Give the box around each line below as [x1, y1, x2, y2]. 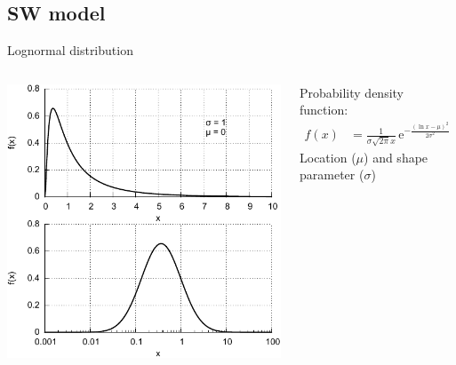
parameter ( [299, 165, 364, 184]
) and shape [364, 147, 428, 166]
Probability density [299, 83, 404, 101]
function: [299, 100, 348, 119]
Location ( [299, 147, 356, 166]
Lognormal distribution [7, 41, 133, 60]
